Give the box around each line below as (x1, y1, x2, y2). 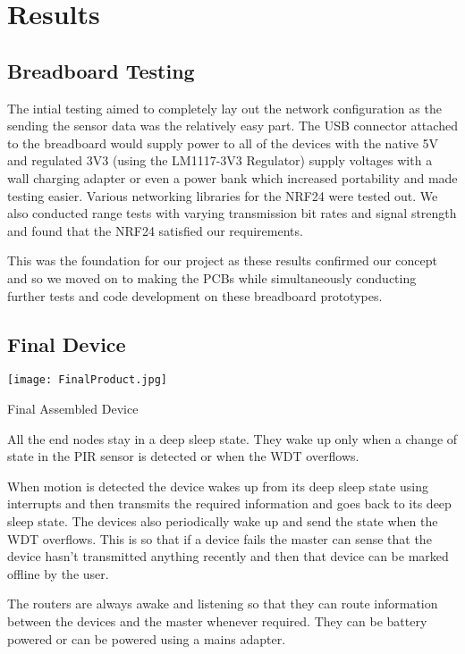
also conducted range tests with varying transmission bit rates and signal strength (7, 204, 457, 222)
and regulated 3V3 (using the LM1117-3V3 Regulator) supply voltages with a (7, 151, 433, 170)
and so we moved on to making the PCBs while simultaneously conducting (7, 268, 417, 287)
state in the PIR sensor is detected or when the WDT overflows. (7, 447, 359, 465)
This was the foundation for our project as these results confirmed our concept (7, 251, 437, 270)
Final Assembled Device (7, 398, 139, 417)
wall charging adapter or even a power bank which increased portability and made (7, 168, 458, 187)
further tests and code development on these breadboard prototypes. (7, 286, 383, 305)
